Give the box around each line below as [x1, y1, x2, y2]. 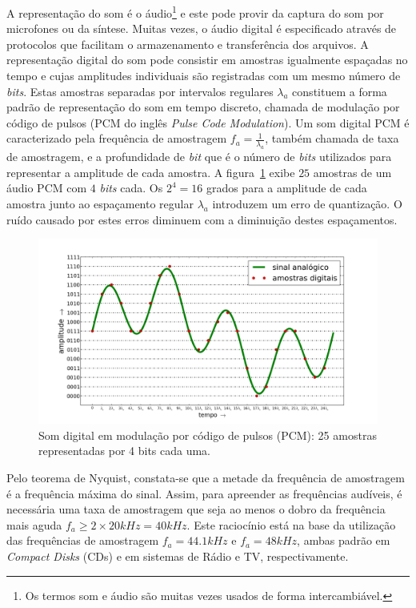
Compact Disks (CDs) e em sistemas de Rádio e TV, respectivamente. [6, 547, 349, 564]
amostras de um [313, 163, 392, 180]
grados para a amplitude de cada [206, 179, 367, 196]
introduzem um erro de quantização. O [212, 195, 402, 211]
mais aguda [6, 516, 62, 533]
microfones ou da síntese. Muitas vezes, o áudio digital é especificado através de [6, 20, 397, 37]
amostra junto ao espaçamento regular [6, 195, 194, 211]
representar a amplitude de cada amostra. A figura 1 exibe [6, 163, 295, 180]
